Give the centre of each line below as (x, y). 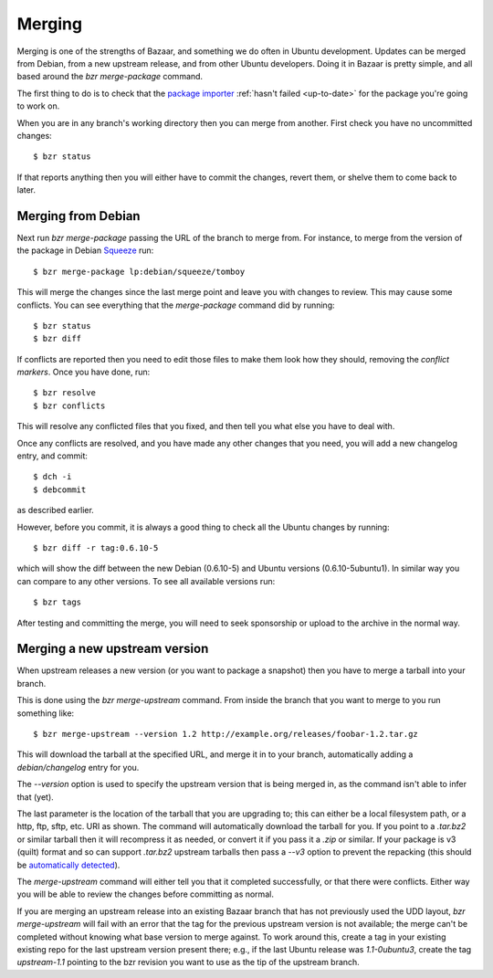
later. (26, 190)
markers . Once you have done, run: (84, 372)
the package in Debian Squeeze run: (85, 250)
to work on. (38, 106)
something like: (46, 713)
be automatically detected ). (68, 865)
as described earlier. (56, 510)
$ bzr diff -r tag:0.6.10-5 (96, 548)
